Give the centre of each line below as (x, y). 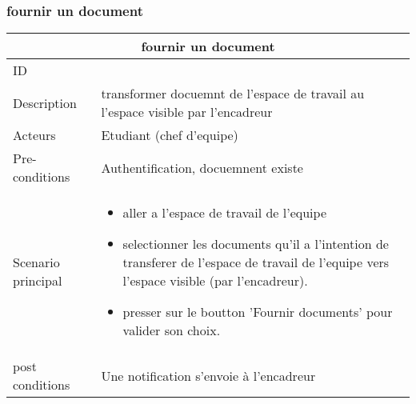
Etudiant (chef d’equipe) (170, 135)
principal (38, 281)
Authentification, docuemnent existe (202, 167)
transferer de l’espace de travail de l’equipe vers (256, 262)
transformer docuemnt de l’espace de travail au (233, 94)
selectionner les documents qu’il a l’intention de (256, 244)
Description (45, 102)
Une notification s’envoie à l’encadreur (208, 375)
